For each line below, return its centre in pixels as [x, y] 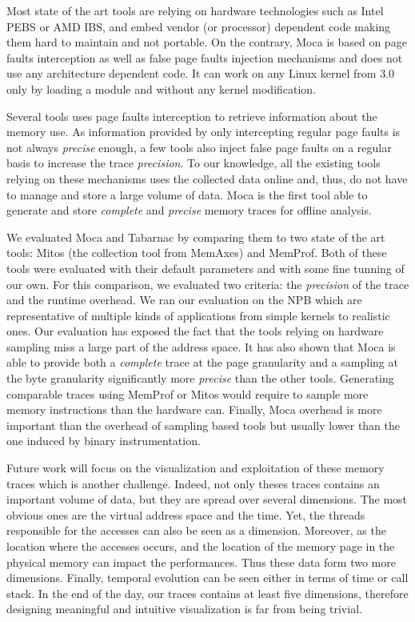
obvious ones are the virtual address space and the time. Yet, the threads [186, 514]
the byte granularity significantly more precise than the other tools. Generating [200, 378]
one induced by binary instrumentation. [104, 441]
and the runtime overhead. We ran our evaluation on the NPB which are [184, 300]
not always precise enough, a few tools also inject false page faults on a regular [199, 147]
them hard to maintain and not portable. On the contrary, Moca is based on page [207, 42]
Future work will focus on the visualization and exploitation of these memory [196, 468]
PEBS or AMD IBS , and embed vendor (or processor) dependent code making [199, 26]
